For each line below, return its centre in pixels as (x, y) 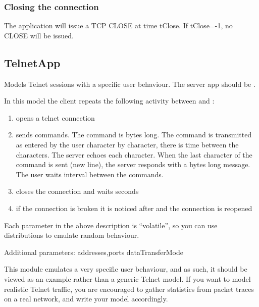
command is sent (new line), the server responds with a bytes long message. (133, 164)
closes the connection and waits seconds (77, 191)
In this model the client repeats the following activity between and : (109, 101)
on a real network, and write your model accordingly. (86, 299)
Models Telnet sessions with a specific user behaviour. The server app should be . (130, 84)
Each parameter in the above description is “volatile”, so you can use (111, 225)
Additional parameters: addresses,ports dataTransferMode (94, 252)
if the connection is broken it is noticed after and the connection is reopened (134, 208)
